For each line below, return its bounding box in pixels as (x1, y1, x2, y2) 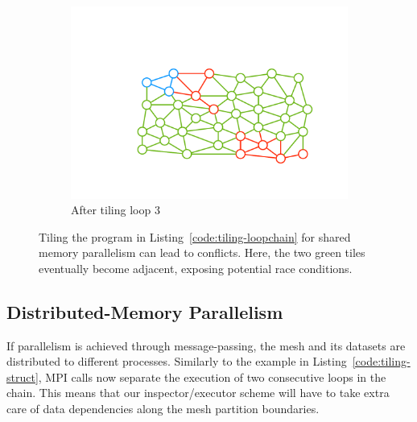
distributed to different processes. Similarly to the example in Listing (6, 353, 347, 370)
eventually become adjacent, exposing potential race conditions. (39, 259, 353, 276)
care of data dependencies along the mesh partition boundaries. (6, 400, 320, 417)
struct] (6, 368, 39, 385)
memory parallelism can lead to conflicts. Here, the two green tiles (39, 244, 365, 261)
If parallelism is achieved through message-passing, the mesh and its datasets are (6, 337, 406, 354)
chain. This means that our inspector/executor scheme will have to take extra (6, 384, 390, 401)
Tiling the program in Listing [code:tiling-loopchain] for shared (39, 228, 351, 245)
